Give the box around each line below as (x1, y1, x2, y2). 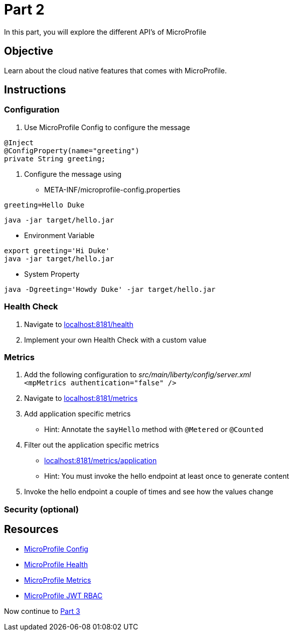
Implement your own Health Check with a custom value (24, 335, 207, 344)
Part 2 (4, 1, 45, 18)
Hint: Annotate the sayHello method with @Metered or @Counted (44, 425, 263, 434)
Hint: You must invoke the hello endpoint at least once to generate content (44, 472, 289, 481)
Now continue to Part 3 (4, 606, 80, 615)
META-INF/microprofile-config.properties (44, 185, 181, 194)
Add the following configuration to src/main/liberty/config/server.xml (24, 370, 251, 379)
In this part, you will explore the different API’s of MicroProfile (4, 27, 207, 36)
